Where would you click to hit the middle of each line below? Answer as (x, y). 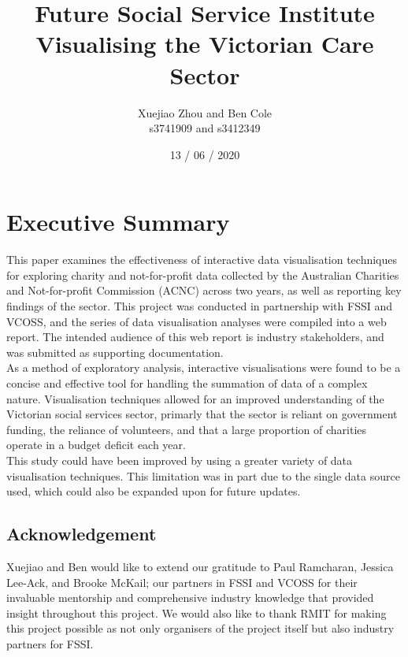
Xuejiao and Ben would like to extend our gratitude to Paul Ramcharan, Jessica (200, 566)
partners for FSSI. (50, 643)
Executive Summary (118, 222)
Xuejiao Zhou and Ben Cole (205, 112)
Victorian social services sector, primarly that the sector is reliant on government (202, 414)
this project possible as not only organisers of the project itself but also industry (200, 628)
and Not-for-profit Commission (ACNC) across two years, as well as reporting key (204, 290)
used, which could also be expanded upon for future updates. (154, 491)
